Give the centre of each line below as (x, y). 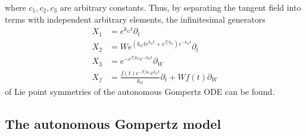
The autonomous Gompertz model (113, 124)
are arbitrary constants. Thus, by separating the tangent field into (180, 7)
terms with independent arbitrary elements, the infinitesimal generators (135, 19)
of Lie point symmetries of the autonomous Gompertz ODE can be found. (140, 92)
